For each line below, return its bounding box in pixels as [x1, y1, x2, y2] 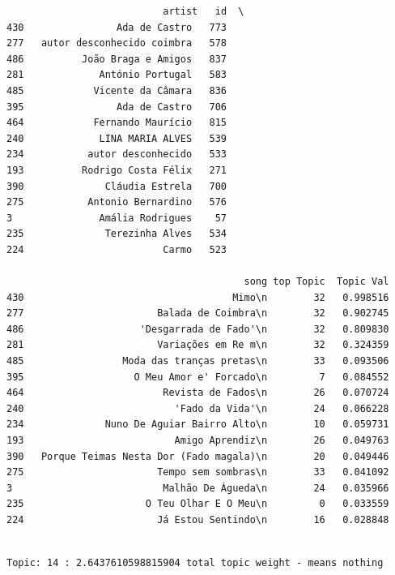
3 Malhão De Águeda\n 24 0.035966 [6, 482, 389, 494]
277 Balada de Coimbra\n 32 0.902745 [6, 307, 389, 320]
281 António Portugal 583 [6, 69, 227, 81]
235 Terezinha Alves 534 [6, 228, 227, 240]
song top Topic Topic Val [244, 276, 389, 288]
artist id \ [163, 6, 244, 17]
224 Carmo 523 [6, 243, 227, 255]
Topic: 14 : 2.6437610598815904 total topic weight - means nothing [6, 557, 384, 569]
